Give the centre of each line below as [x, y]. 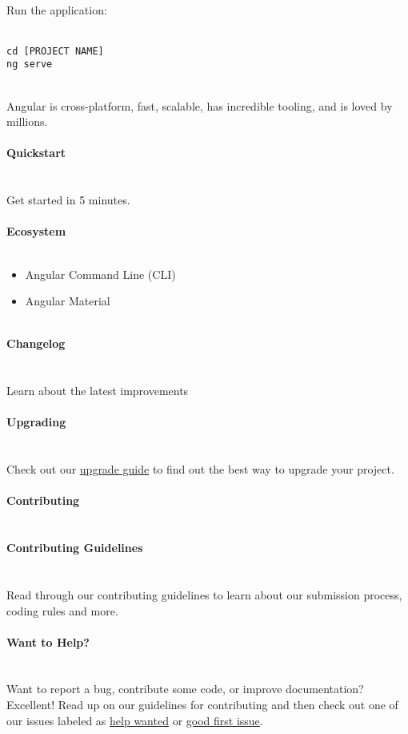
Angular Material [68, 301]
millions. [27, 121]
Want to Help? [48, 641]
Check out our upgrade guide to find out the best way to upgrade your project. [200, 469]
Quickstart [36, 153]
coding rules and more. [62, 610]
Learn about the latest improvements [98, 391]
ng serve [30, 65]
